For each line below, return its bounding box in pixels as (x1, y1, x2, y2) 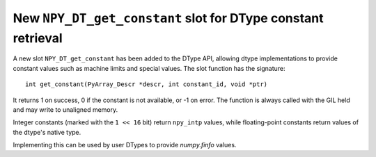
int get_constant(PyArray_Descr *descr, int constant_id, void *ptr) (25, 81, 268, 88)
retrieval (13, 30, 63, 46)
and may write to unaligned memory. (13, 105, 118, 114)
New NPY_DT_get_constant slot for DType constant (13, 10, 324, 26)
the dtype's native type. (13, 128, 81, 136)
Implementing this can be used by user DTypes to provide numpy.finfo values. (13, 141, 237, 149)
